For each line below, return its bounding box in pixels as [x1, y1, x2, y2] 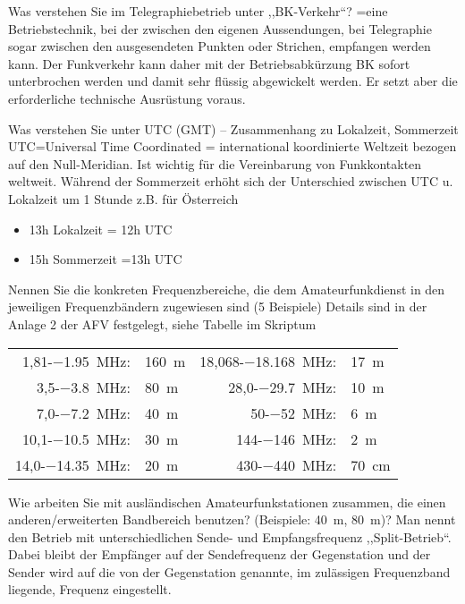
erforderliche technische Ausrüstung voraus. [8, 89, 246, 107]
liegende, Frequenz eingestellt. [8, 580, 172, 599]
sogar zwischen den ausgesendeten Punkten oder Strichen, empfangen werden [8, 37, 431, 55]
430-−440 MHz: [236, 454, 337, 475]
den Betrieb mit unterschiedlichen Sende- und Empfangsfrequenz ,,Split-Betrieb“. [8, 527, 452, 546]
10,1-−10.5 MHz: [22, 428, 131, 449]
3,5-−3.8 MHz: [37, 376, 131, 397]
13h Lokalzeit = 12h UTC [29, 219, 173, 238]
